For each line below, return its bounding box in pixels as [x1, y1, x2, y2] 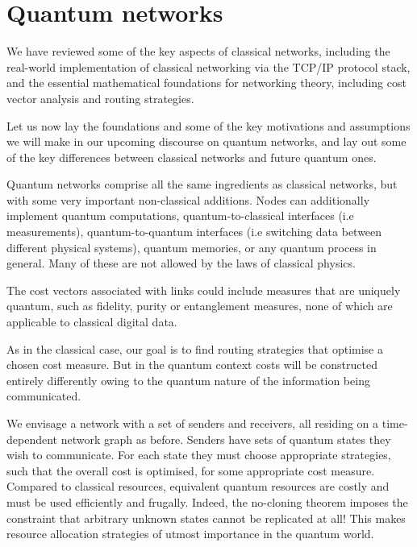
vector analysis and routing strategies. [6, 89, 194, 106]
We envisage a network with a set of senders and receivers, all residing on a [6, 415, 379, 431]
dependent [6, 430, 58, 447]
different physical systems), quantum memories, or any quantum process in [6, 238, 377, 255]
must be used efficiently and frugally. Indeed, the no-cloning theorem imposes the [6, 493, 408, 510]
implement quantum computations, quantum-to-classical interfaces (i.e [6, 207, 354, 224]
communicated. [6, 387, 81, 404]
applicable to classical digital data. [6, 313, 177, 330]
